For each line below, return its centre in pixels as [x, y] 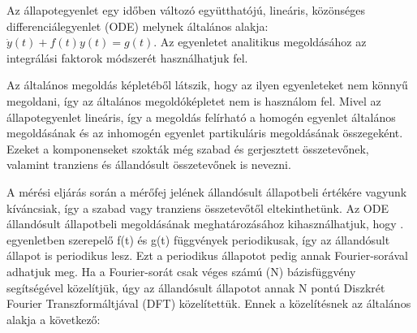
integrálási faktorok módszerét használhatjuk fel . [127, 57]
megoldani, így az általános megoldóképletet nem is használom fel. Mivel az [194, 100]
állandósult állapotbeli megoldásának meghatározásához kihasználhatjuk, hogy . [205, 224]
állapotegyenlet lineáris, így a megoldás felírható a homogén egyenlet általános [201, 117]
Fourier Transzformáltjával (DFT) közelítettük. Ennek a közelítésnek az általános [209, 303]
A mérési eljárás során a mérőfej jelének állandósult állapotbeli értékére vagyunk [207, 191]
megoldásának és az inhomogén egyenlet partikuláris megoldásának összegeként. [205, 133]
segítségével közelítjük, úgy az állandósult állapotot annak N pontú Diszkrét [196, 287]
